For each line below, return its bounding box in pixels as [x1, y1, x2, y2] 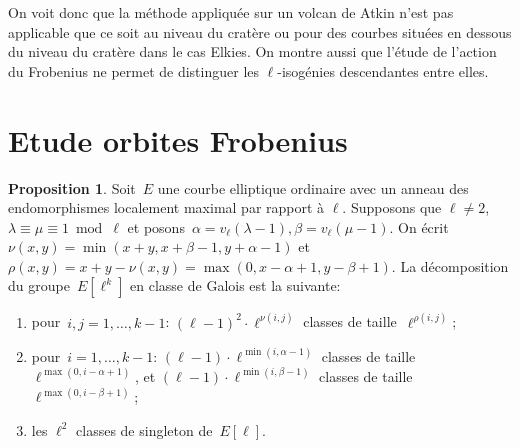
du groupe [8, 275, 70, 296]
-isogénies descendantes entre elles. [277, 60, 489, 81]
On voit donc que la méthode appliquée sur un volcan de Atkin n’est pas [8, 2, 454, 22]
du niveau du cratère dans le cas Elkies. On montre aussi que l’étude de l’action [8, 41, 497, 62]
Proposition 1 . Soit [8, 177, 136, 198]
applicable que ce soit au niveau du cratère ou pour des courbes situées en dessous [8, 21, 512, 42]
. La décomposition [391, 255, 509, 276]
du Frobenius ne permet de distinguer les [8, 60, 260, 81]
